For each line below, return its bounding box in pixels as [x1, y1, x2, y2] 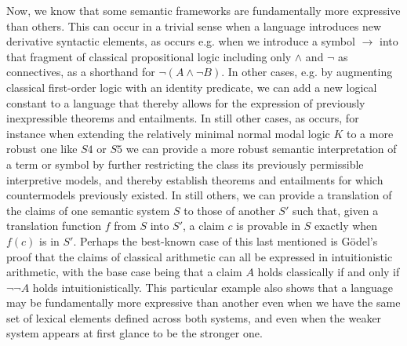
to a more [346, 125, 394, 141]
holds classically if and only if [257, 264, 400, 280]
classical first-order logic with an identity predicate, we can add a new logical [6, 78, 377, 95]
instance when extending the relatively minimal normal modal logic [6, 125, 330, 141]
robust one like [6, 140, 78, 157]
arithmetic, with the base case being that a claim [6, 264, 242, 280]
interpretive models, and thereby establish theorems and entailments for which [6, 171, 383, 188]
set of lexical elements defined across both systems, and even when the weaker [6, 309, 382, 326]
